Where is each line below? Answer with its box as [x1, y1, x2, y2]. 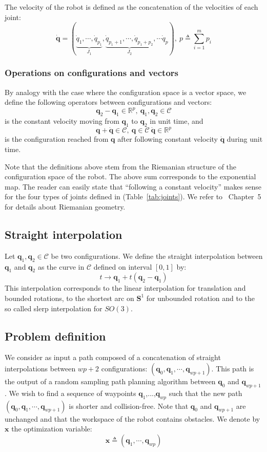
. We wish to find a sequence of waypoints [5, 387, 136, 398]
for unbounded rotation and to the [146, 292, 255, 303]
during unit [227, 134, 263, 144]
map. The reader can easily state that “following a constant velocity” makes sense [5, 181, 261, 192]
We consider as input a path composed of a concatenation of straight [5, 352, 221, 363]
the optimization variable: [11, 423, 92, 434]
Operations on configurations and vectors [5, 66, 178, 79]
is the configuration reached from [5, 134, 109, 144]
